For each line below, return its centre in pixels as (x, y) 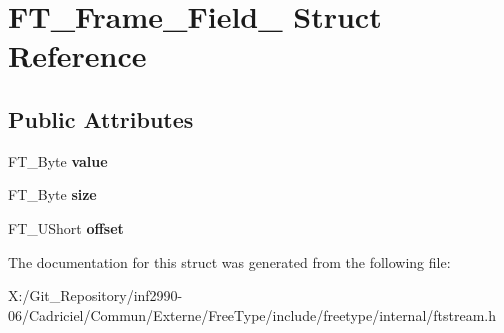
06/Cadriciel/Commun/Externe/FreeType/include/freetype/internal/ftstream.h (252, 314)
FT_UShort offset (66, 227)
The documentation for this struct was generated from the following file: (229, 261)
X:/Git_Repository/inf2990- (95, 295)
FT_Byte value (58, 160)
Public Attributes (101, 118)
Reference (77, 55)
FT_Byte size (52, 194)
